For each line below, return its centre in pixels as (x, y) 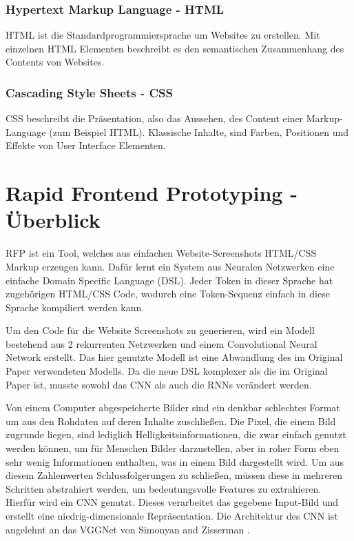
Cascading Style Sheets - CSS (89, 92)
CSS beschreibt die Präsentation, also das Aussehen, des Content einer (155, 118)
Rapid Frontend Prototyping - (152, 193)
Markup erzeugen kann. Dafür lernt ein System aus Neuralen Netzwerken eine (170, 266)
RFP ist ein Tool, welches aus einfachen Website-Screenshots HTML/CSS (161, 253)
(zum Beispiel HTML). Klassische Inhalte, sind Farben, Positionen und (199, 131)
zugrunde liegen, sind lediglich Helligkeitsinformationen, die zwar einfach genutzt (176, 434)
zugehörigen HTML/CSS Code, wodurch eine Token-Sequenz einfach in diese (168, 294)
